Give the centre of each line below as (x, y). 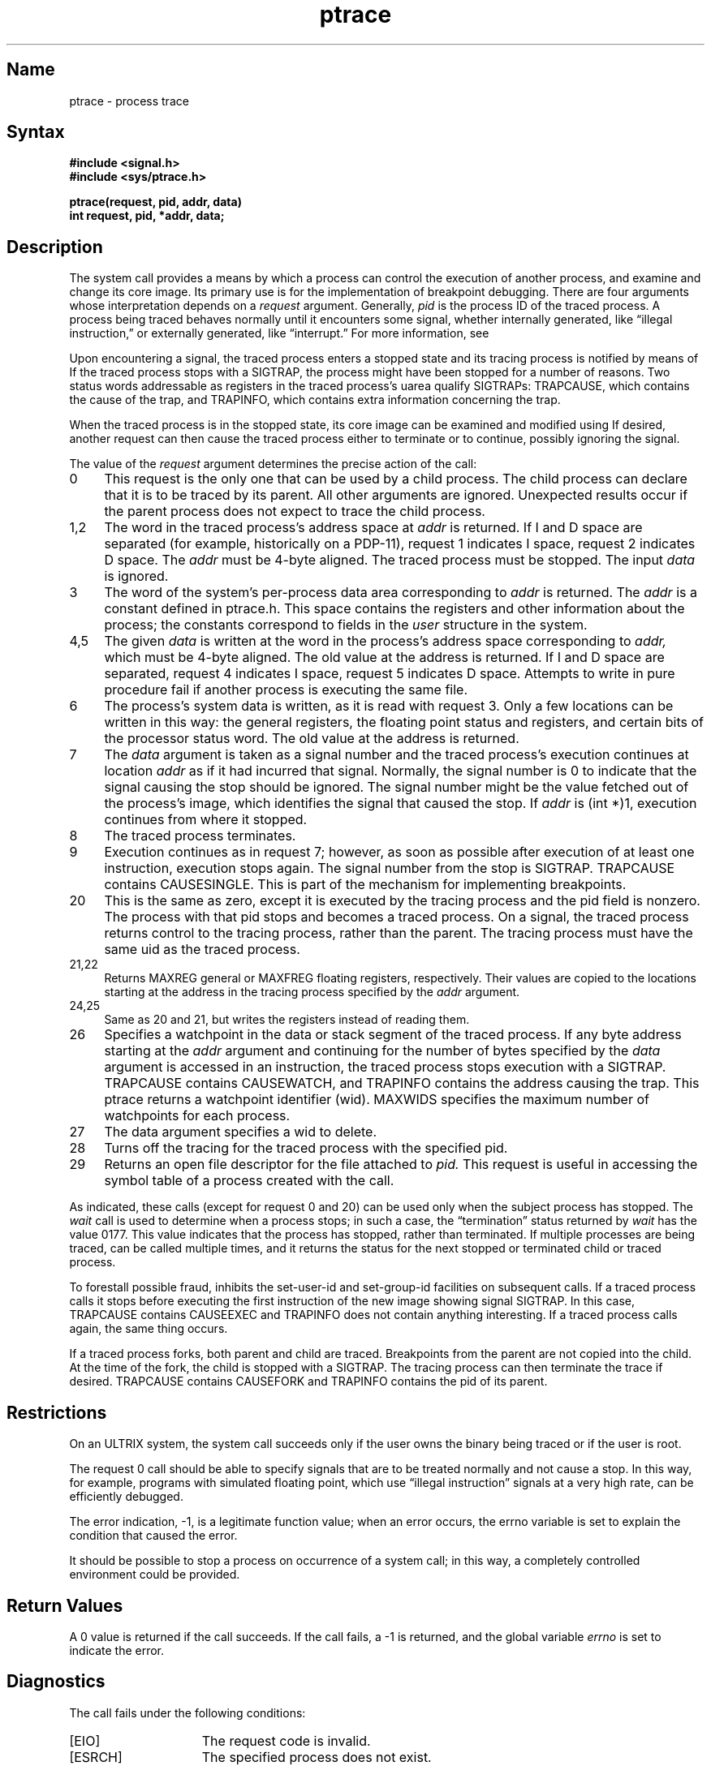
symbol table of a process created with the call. (249, 1181)
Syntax (36, 132)
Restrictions (57, 1412)
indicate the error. (117, 1650)
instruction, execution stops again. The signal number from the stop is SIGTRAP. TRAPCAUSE (390, 868)
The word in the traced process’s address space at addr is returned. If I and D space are (373, 528)
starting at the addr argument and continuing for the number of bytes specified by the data (382, 1051)
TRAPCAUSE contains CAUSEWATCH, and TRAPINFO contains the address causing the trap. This (402, 1083)
